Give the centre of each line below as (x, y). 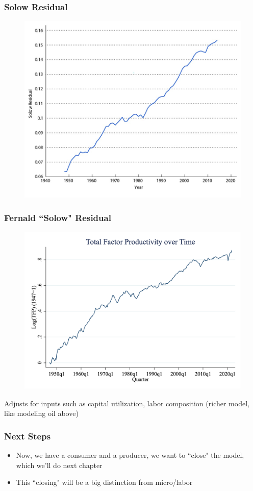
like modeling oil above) (41, 413)
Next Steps (28, 436)
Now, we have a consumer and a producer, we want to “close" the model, (130, 455)
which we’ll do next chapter (59, 465)
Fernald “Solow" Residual (58, 217)
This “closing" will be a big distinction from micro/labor (104, 482)
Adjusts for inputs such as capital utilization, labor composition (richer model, (127, 403)
